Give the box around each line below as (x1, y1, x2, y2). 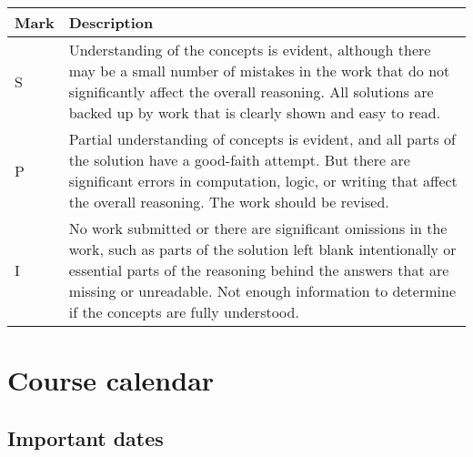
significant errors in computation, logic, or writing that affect (68, 170, 458, 191)
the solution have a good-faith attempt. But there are (68, 149, 410, 170)
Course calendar (7, 361, 215, 399)
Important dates (7, 423, 164, 452)
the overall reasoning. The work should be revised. (68, 191, 389, 212)
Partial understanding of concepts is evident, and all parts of (68, 128, 456, 149)
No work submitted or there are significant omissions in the (68, 218, 448, 239)
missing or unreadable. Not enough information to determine (68, 280, 456, 301)
